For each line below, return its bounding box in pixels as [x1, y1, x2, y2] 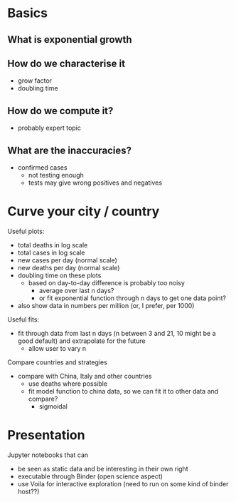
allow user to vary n [28, 344, 87, 352]
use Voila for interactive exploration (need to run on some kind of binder [17, 479, 229, 488]
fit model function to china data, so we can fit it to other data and [28, 386, 219, 395]
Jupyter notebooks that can [7, 451, 89, 459]
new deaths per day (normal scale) [17, 263, 120, 272]
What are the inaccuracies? [7, 144, 132, 156]
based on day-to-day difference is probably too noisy [28, 278, 185, 287]
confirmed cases [17, 163, 68, 172]
